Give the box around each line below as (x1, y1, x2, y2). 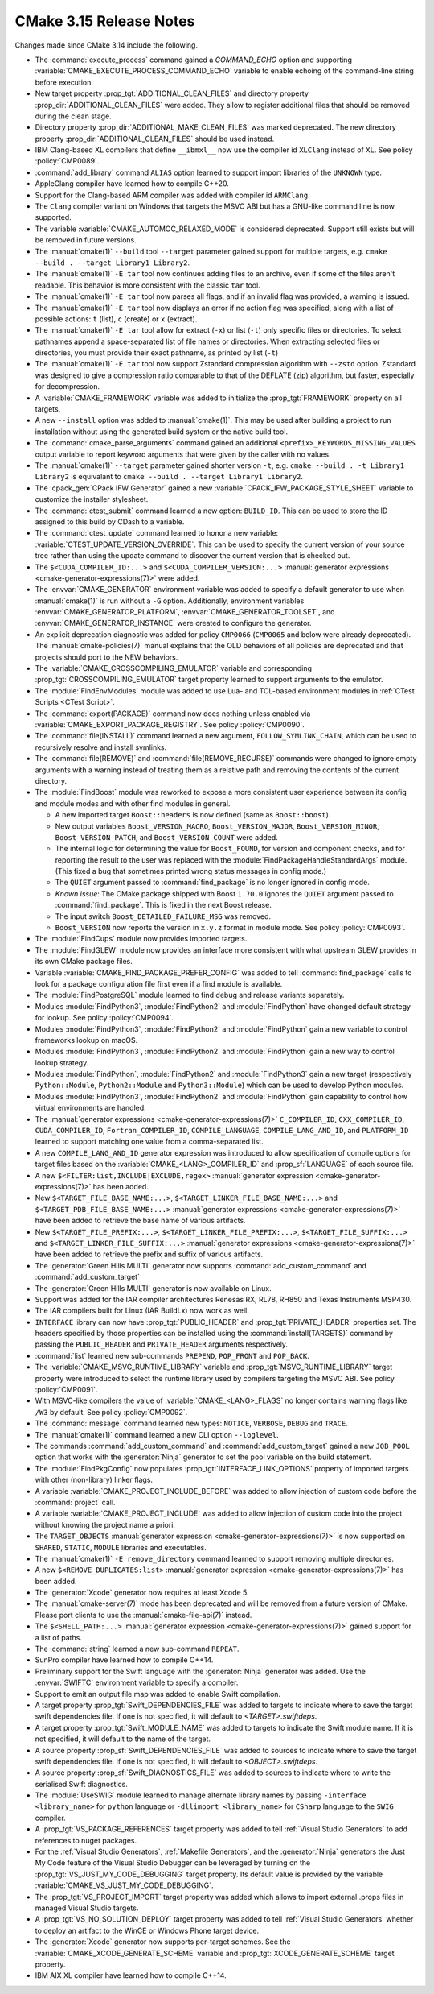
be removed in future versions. (35, 235, 137, 245)
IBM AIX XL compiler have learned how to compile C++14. (35, 1971, 227, 1980)
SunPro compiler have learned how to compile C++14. (35, 1655, 214, 1665)
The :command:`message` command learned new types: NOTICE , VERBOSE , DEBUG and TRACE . (35, 1418, 349, 1429)
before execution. (35, 77, 94, 87)
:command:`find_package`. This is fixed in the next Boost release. (55, 900, 272, 910)
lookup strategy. (35, 1057, 89, 1067)
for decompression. (35, 382, 100, 391)
